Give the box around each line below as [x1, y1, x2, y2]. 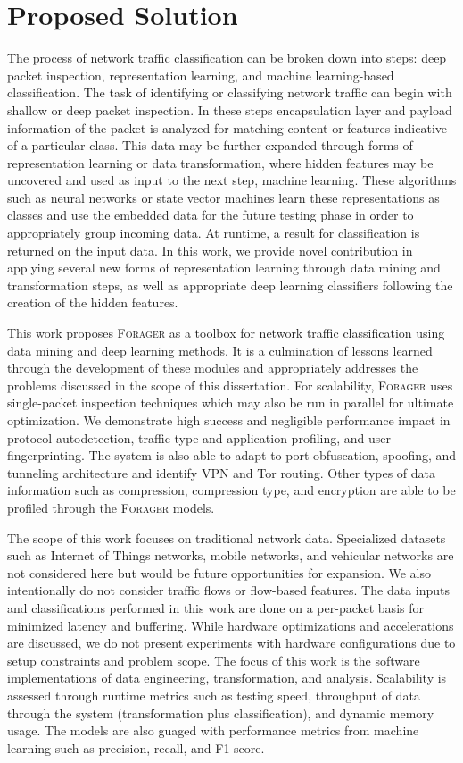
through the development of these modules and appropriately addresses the [7, 358, 418, 377]
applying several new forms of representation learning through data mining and [7, 258, 441, 277]
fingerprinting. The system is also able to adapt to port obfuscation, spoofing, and [7, 446, 457, 465]
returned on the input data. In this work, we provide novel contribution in [7, 240, 413, 259]
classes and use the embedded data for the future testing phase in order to [7, 205, 414, 224]
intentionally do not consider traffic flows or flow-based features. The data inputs [7, 581, 450, 599]
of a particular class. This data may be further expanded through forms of [7, 136, 413, 155]
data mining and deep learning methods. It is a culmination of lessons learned [7, 340, 433, 359]
